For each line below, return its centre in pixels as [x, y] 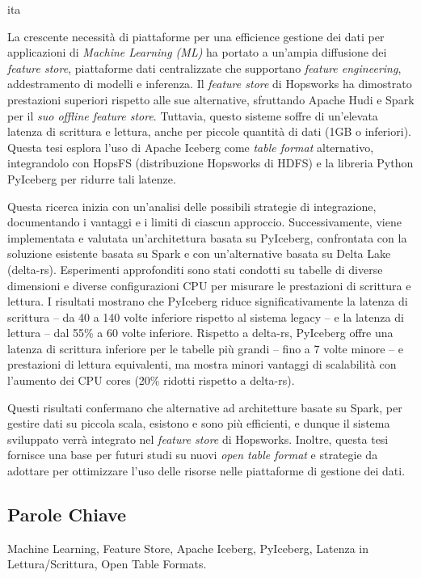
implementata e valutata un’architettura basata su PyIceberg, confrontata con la [207, 237]
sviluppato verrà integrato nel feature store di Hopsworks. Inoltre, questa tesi [198, 439]
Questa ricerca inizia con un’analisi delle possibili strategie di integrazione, [192, 206]
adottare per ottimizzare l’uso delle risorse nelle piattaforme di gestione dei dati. [206, 471]
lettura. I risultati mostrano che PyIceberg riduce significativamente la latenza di [208, 301]
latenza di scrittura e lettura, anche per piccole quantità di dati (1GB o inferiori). [209, 131]
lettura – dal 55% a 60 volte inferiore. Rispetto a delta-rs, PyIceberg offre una [200, 333]
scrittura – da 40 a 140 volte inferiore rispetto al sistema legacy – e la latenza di [206, 316]
